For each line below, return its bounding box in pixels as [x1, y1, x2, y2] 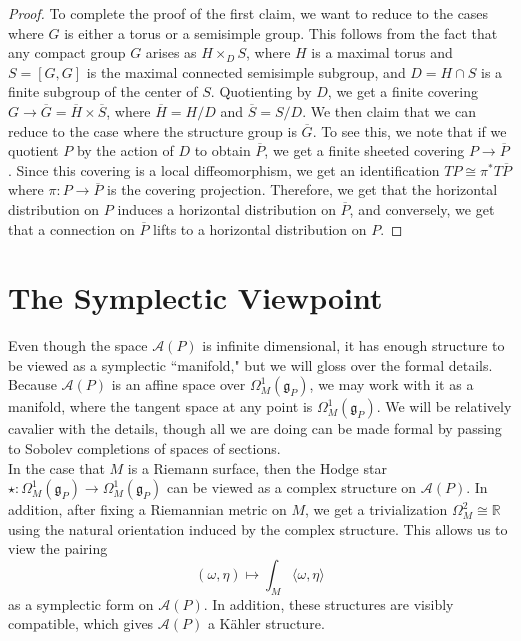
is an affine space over [111, 374, 246, 395]
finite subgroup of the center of [8, 81, 198, 102]
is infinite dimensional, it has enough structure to [202, 335, 505, 356]
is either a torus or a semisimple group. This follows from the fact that [64, 22, 498, 43]
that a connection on [8, 218, 135, 239]
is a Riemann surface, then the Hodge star [127, 457, 387, 478]
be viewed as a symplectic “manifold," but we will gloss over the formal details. [8, 354, 493, 375]
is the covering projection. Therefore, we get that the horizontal [107, 179, 498, 200]
